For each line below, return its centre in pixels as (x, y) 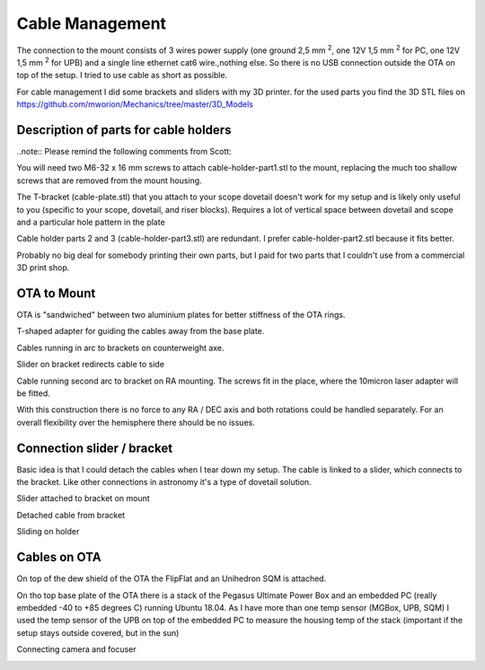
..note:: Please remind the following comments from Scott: (124, 152)
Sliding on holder (48, 532)
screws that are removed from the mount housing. (109, 181)
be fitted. (34, 393)
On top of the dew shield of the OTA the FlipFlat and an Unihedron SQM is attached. (172, 578)
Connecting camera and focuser (76, 649)
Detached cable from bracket (71, 515)
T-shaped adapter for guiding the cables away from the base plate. (141, 331)
